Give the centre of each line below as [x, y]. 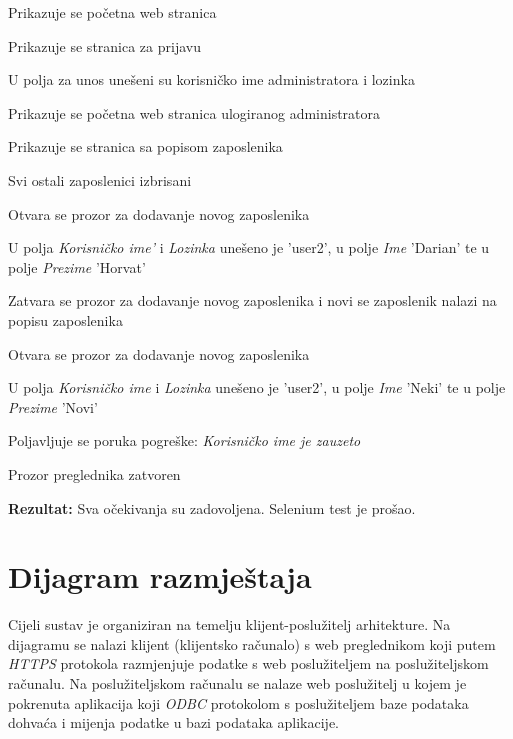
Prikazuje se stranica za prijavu [104, 45]
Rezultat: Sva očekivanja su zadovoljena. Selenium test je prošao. [212, 507]
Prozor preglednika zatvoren [94, 473]
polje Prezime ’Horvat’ [77, 266]
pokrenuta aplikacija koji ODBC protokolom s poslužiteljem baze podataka [238, 702]
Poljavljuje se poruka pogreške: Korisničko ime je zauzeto [184, 440]
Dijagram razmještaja [160, 576]
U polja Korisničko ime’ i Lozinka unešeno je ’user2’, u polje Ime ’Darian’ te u [249, 247]
